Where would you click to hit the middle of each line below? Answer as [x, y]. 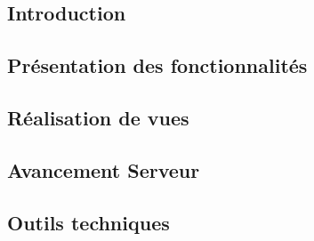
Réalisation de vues [98, 117]
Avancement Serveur [104, 169]
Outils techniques [89, 222]
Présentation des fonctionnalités [157, 65]
